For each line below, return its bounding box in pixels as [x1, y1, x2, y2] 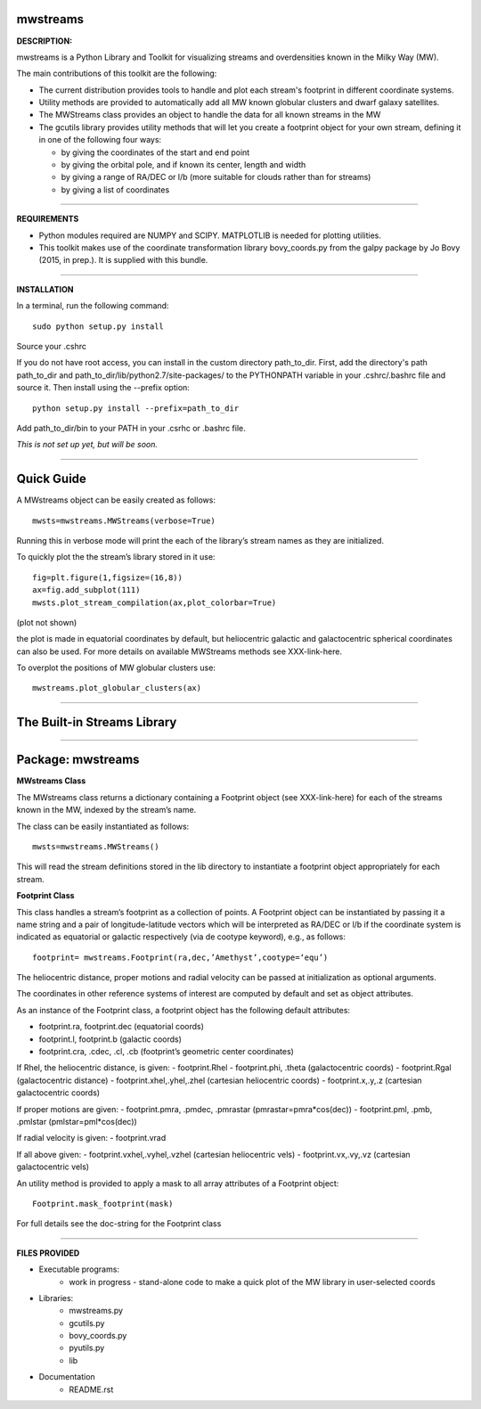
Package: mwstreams [16, 752, 140, 767]
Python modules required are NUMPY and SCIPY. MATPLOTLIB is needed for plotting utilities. [38, 230, 382, 241]
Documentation [38, 1372, 95, 1382]
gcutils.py [69, 1317, 105, 1328]
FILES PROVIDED [16, 1248, 80, 1258]
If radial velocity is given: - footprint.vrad [16, 1133, 167, 1143]
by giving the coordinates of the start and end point [61, 147, 250, 158]
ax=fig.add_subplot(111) [32, 585, 141, 595]
